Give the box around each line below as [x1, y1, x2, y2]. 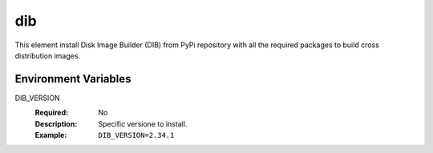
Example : [34, 131, 67, 140]
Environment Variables [14, 72, 132, 86]
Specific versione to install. [98, 119, 188, 128]
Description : [34, 119, 78, 128]
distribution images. [14, 50, 80, 60]
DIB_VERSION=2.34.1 [98, 131, 175, 140]
